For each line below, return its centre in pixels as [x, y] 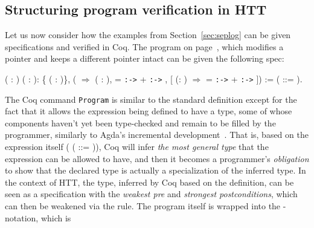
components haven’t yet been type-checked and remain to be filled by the [140, 122]
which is [56, 217]
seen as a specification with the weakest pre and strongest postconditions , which [151, 194]
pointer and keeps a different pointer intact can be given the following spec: [145, 58]
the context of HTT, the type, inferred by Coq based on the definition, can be [149, 182]
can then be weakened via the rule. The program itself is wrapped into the [143, 206]
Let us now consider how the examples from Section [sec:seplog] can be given [148, 35]
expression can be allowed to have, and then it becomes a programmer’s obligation [157, 158]
